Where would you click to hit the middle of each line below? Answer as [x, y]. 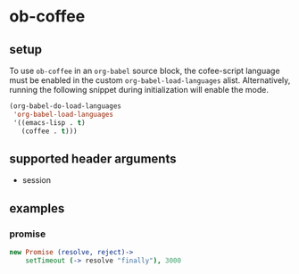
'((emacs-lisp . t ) [50, 122]
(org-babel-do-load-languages [66, 106]
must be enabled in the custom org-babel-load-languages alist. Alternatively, [150, 80]
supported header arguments [93, 158]
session [37, 180]
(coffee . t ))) [49, 131]
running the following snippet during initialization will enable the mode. [139, 90]
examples [37, 208]
